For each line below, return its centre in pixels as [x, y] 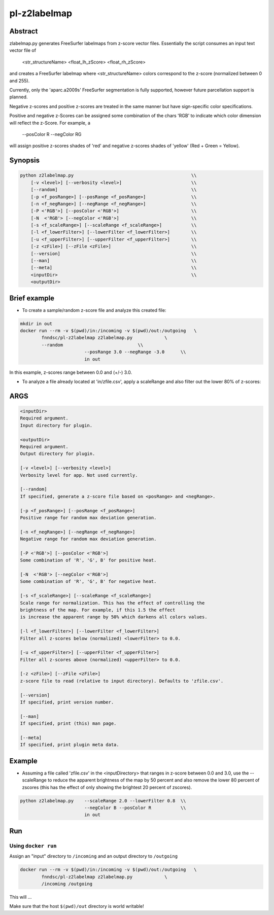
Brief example [32, 298]
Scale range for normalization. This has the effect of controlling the [112, 603]
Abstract [24, 31]
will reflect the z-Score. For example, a [50, 123]
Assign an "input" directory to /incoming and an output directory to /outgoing [93, 856]
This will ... [21, 897]
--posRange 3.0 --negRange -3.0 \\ [135, 352]
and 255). [20, 81]
